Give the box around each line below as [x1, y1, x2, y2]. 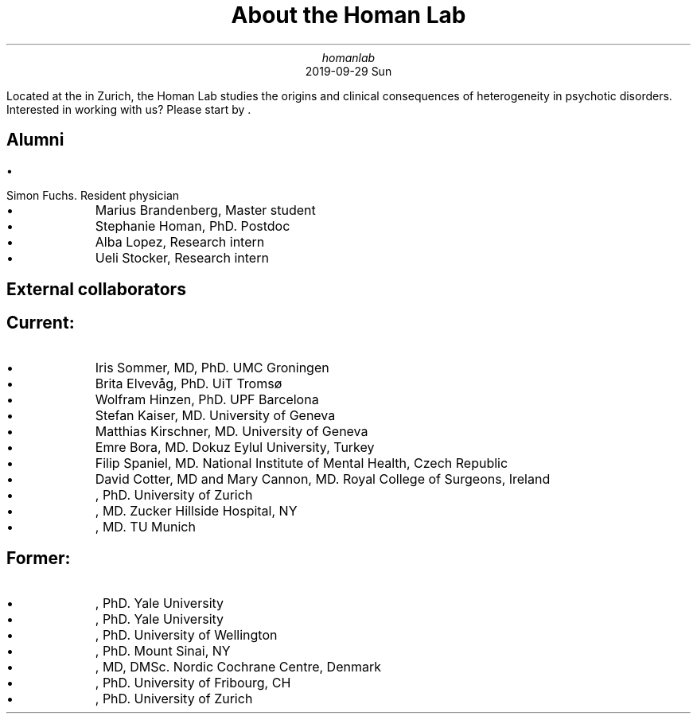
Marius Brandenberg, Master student [95, 201, 316, 218]
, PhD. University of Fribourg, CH [95, 674, 291, 691]
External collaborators [6, 279, 186, 300]
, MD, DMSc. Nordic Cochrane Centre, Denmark [95, 658, 381, 675]
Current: [6, 313, 75, 333]
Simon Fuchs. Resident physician [6, 188, 180, 202]
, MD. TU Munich [95, 518, 196, 535]
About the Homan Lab [231, 2, 466, 29]
